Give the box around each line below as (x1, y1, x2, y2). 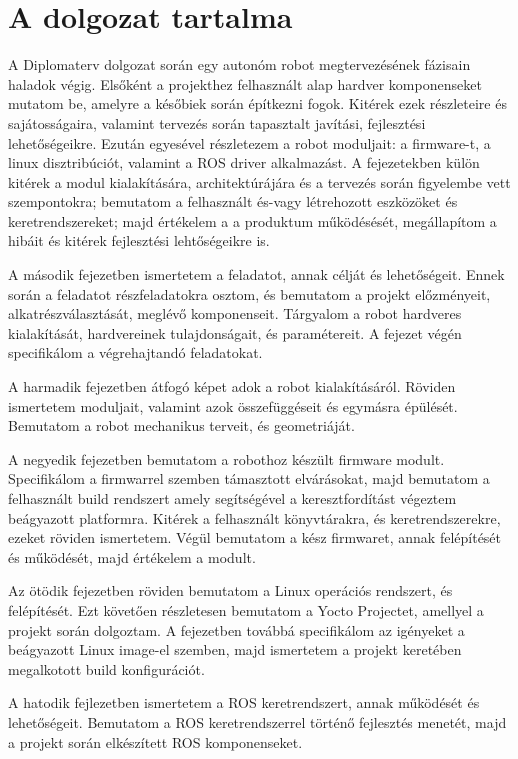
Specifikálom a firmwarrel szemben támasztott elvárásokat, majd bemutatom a (8, 468, 490, 489)
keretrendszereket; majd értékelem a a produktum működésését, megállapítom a (8, 210, 497, 231)
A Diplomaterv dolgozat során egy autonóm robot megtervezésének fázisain (8, 54, 471, 75)
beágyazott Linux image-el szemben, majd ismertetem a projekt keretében (8, 639, 462, 660)
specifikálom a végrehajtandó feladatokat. (8, 342, 263, 363)
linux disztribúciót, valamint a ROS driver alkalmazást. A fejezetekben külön (8, 152, 480, 173)
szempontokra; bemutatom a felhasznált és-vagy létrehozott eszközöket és (8, 191, 458, 212)
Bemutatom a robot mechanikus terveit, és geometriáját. (8, 415, 355, 436)
